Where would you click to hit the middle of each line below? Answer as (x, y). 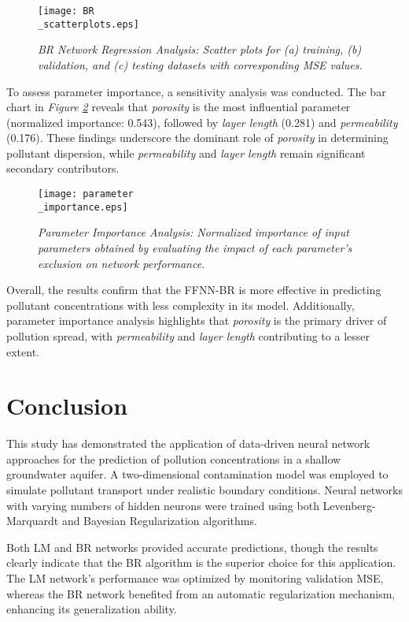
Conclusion (67, 406)
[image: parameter (86, 194)
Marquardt (33, 521)
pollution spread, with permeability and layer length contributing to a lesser (188, 335)
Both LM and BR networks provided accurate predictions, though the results (192, 547)
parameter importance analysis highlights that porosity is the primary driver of (197, 320)
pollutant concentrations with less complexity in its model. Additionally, (181, 305)
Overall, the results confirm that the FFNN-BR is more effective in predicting (194, 290)
